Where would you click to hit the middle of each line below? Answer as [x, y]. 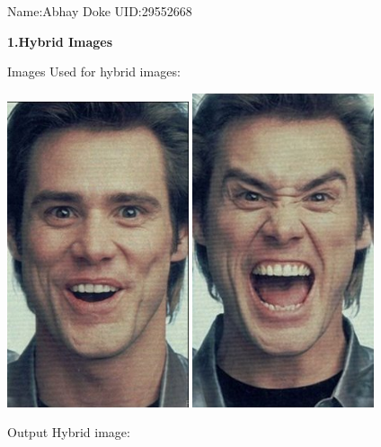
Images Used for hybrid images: [94, 72]
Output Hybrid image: [69, 432]
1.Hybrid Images [60, 41]
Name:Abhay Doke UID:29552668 [100, 11]
